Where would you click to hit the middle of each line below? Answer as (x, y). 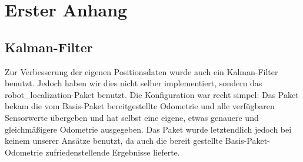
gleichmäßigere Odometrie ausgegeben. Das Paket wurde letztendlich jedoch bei (148, 129)
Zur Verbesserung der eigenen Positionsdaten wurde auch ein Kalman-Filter (141, 71)
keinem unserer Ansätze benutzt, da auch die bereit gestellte (114, 141)
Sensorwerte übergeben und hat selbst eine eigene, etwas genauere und (132, 117)
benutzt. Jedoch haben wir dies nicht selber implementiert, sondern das (134, 83)
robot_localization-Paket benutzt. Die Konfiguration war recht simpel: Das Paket (152, 94)
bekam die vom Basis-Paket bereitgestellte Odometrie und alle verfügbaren (140, 106)
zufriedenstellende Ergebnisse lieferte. (113, 152)
